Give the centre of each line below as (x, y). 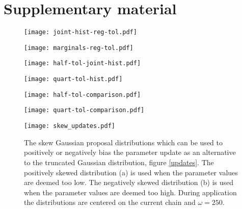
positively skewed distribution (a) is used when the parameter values (131, 172)
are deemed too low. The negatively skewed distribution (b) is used (129, 182)
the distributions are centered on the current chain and (110, 202)
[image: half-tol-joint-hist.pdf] (83, 63)
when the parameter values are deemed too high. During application (130, 192)
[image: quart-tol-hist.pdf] (73, 79)
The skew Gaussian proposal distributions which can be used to (123, 142)
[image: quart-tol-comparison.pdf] (84, 110)
